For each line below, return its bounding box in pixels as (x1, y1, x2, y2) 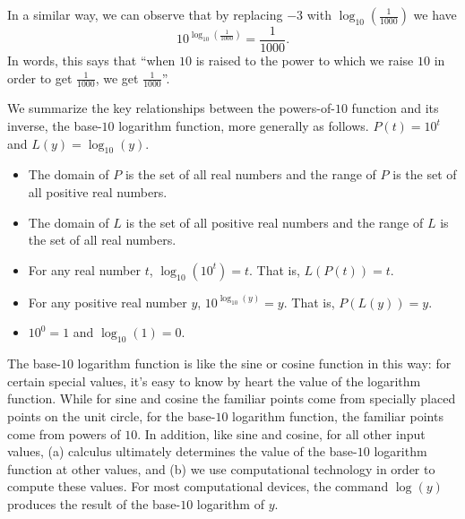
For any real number (28, 260, 141, 279)
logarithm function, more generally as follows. (118, 117, 369, 135)
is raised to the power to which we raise (195, 51, 414, 70)
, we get (95, 68, 139, 87)
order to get (7, 68, 73, 87)
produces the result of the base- (7, 494, 181, 513)
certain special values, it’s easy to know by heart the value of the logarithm (7, 371, 421, 390)
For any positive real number (28, 292, 187, 311)
